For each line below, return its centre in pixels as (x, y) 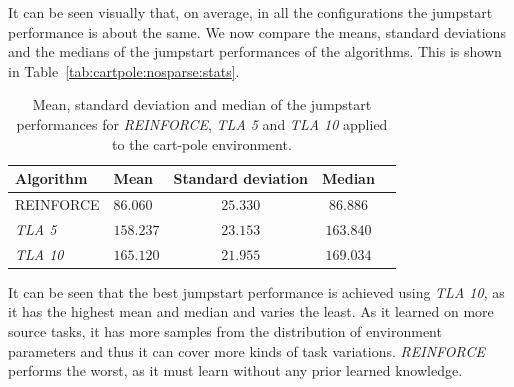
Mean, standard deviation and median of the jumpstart (202, 104)
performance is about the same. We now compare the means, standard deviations (257, 31)
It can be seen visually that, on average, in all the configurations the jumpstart (250, 12)
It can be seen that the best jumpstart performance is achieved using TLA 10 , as (256, 291)
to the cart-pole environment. (202, 143)
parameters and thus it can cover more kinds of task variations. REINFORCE (246, 350)
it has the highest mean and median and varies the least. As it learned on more (251, 311)
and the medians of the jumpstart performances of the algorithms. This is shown (255, 51)
